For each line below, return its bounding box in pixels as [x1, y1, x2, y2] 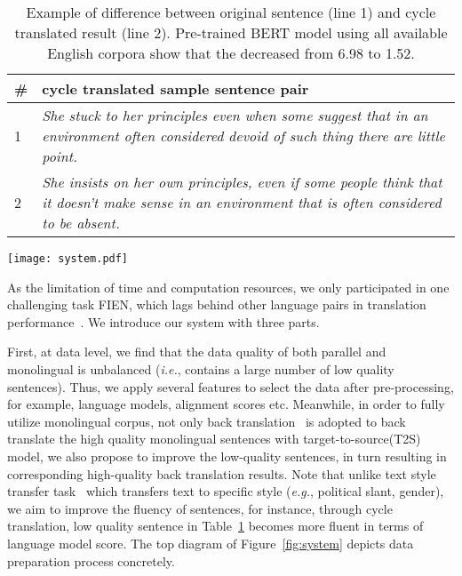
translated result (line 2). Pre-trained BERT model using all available [14, 22, 448, 43]
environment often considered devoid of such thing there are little [42, 125, 445, 146]
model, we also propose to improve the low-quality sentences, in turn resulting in [7, 447, 447, 465]
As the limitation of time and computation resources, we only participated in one [7, 277, 450, 296]
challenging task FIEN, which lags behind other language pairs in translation [7, 295, 426, 314]
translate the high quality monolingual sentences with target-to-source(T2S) [7, 429, 421, 448]
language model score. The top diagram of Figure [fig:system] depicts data [7, 533, 414, 552]
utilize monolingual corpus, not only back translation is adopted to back [7, 412, 406, 430]
